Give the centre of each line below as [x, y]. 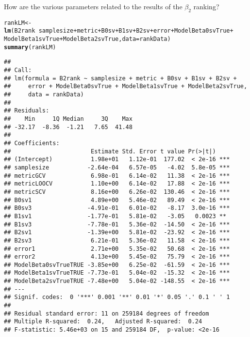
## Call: [18, 70]
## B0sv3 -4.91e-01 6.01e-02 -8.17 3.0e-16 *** [117, 208]
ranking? [206, 6]
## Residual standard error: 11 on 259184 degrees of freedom [107, 313]
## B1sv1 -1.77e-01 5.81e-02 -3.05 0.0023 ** [115, 216]
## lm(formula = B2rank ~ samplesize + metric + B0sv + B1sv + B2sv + [120, 78]
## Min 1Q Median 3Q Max [68, 119]
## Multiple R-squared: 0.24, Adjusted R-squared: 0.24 [103, 322]
